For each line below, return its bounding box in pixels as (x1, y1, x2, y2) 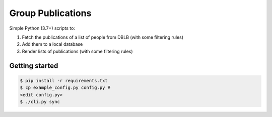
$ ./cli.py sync (20, 98, 60, 104)
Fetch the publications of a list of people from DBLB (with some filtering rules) (22, 34, 184, 40)
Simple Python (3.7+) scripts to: (9, 25, 76, 31)
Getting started (9, 61, 58, 70)
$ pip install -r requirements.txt (20, 78, 108, 83)
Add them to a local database (22, 41, 83, 47)
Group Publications (9, 8, 92, 19)
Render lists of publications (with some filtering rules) (22, 48, 133, 54)
